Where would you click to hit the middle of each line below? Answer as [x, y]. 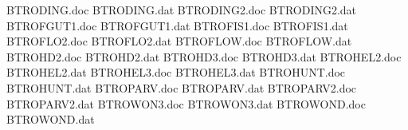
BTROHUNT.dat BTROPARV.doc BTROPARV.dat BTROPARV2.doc [182, 87]
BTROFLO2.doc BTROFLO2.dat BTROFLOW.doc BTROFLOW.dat [179, 41]
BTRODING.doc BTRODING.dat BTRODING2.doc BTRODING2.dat [182, 10]
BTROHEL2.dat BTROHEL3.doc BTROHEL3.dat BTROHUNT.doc [176, 72]
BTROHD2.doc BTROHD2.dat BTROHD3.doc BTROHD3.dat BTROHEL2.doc [204, 56]
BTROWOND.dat [51, 119]
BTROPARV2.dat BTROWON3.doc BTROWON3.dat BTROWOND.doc [186, 103]
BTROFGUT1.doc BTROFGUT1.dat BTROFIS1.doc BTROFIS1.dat [177, 25]
